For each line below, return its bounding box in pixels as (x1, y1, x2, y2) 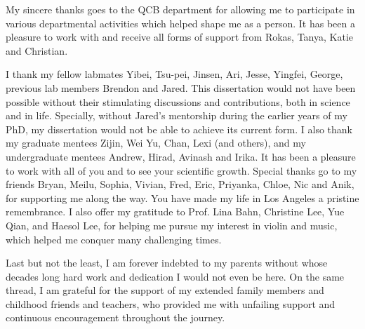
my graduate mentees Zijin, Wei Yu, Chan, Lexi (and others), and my (6, 135, 306, 150)
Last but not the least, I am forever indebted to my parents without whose (6, 255, 328, 270)
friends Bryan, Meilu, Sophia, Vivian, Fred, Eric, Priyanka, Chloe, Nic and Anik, (6, 177, 354, 192)
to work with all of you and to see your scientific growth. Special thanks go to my (6, 163, 357, 177)
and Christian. (6, 43, 68, 58)
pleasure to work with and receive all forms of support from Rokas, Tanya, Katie (6, 29, 354, 44)
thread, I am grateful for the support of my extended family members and (6, 283, 324, 297)
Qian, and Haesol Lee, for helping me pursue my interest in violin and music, (6, 217, 338, 232)
